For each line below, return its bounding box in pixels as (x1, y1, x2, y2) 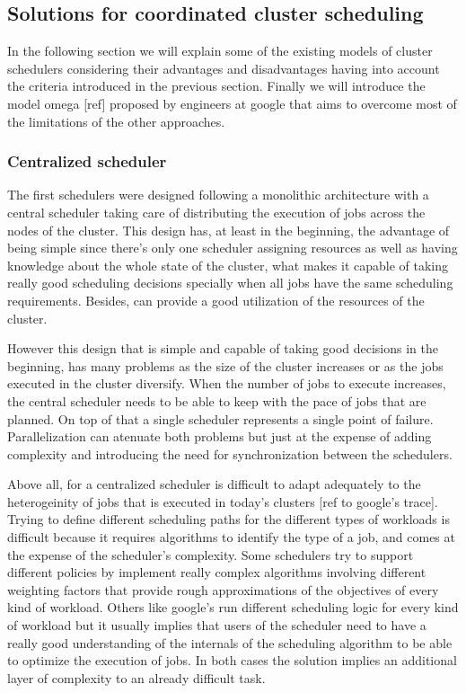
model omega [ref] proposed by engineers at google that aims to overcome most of (7, 93, 457, 112)
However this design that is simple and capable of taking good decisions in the (7, 339, 438, 358)
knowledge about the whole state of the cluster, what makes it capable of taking (7, 255, 449, 274)
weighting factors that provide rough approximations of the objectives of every (7, 580, 439, 599)
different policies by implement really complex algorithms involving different (7, 563, 426, 582)
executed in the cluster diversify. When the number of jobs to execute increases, (7, 374, 446, 393)
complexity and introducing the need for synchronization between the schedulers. (7, 444, 453, 463)
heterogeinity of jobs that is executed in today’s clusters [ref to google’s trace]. (7, 492, 438, 511)
